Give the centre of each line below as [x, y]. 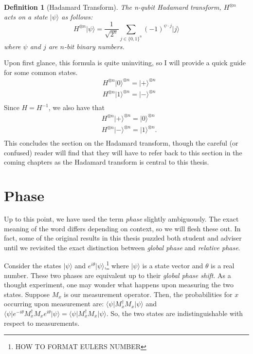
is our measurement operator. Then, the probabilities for [148, 294]
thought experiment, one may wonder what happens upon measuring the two [119, 285]
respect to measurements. [42, 323]
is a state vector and [173, 266]
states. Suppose [27, 294]
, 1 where [117, 265]
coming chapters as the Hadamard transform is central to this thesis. [107, 162]
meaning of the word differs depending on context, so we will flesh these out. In [122, 228]
